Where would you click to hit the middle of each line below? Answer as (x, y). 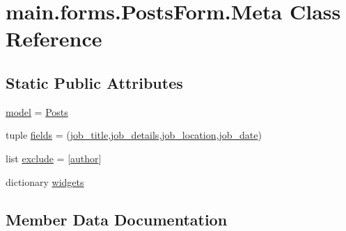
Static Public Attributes (94, 82)
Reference (54, 38)
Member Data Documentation (117, 219)
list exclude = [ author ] (54, 158)
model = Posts (37, 111)
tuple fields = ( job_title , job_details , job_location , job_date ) (134, 135)
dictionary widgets (45, 181)
